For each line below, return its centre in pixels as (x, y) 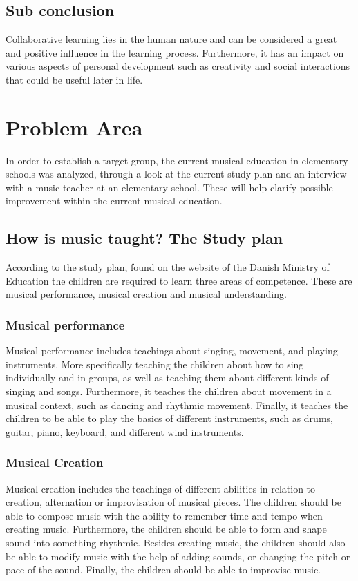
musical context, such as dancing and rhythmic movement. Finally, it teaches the (177, 404)
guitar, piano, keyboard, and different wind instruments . (125, 431)
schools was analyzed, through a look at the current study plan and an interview (176, 174)
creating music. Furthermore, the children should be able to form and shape (166, 529)
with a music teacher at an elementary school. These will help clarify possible (169, 187)
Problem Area (74, 127)
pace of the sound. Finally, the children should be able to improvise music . (163, 570)
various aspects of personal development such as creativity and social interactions (178, 66)
